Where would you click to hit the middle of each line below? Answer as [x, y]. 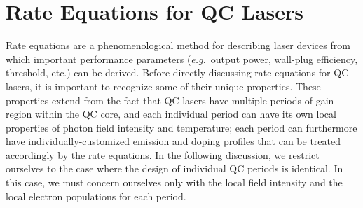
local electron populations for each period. [96, 196]
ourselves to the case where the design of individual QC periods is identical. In [174, 168]
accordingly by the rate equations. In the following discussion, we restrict [163, 154]
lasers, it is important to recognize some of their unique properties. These [163, 86]
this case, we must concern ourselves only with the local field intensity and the [174, 182]
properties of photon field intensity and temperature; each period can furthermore [181, 127]
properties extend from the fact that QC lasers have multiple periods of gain [170, 100]
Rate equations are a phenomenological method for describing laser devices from [178, 45]
